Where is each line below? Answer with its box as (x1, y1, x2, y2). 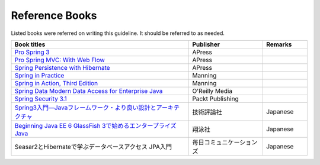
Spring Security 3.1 (14, 95, 68, 103)
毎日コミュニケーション (192, 138, 258, 146)
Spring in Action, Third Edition (14, 79, 98, 87)
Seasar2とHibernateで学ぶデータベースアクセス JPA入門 (14, 143, 172, 151)
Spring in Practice (14, 71, 65, 79)
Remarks (265, 40, 292, 48)
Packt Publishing (192, 95, 239, 103)
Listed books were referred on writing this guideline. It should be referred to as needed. (11, 30, 225, 37)
